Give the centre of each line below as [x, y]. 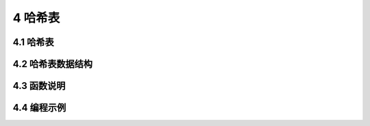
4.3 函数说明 [39, 86]
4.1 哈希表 [33, 42]
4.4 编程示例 [39, 108]
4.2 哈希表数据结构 [52, 64]
